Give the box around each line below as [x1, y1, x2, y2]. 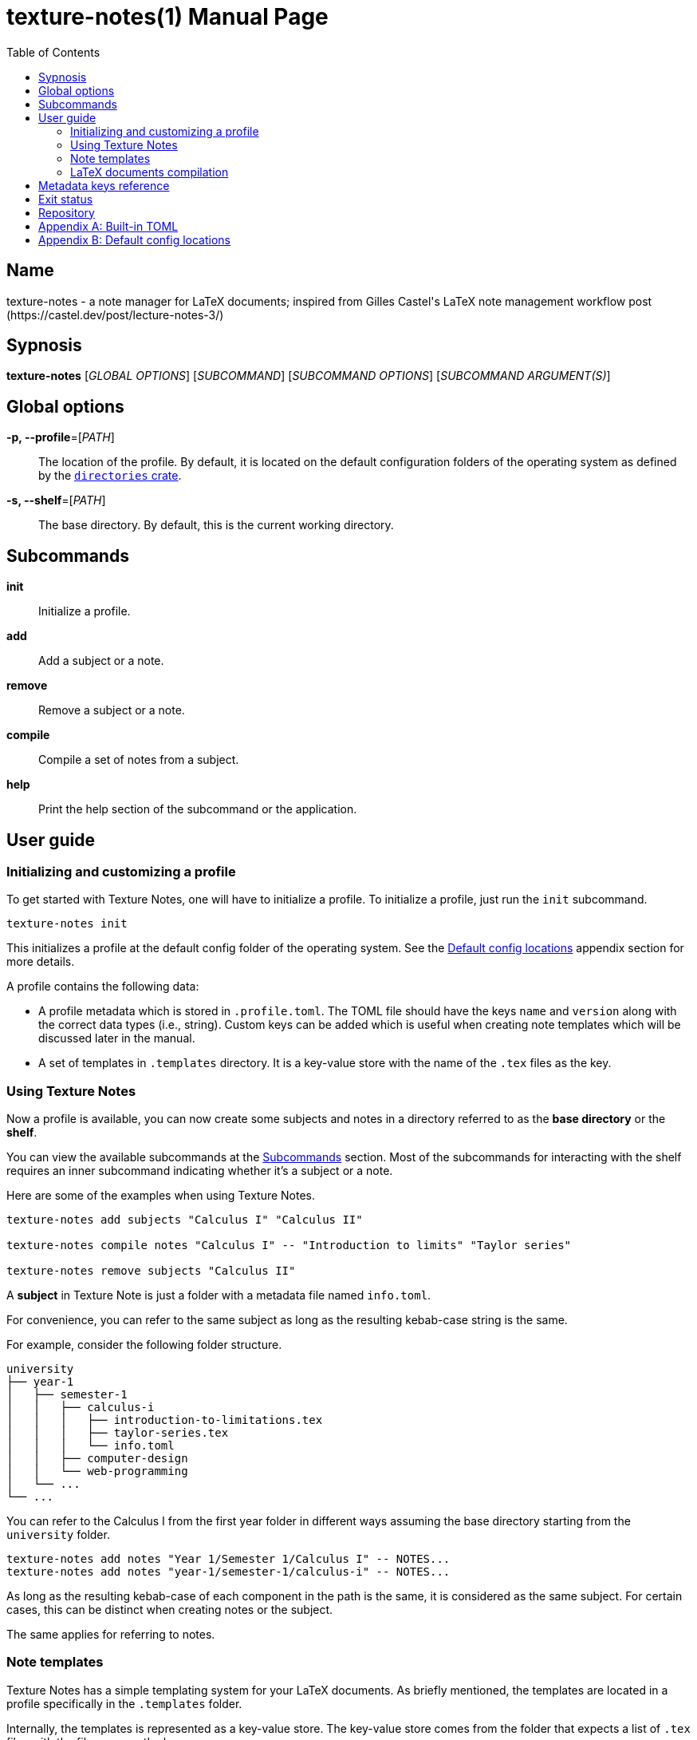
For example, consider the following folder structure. [6, 1338, 282, 1352]
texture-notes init [6, 917, 128, 931]
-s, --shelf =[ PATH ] [6, 493, 106, 508]
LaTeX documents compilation [70, 164, 229, 179]
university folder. [6, 1528, 110, 1542]
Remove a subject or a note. [38, 703, 185, 718]
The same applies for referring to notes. [6, 1627, 215, 1642]
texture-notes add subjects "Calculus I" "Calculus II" [6, 1213, 363, 1227]
